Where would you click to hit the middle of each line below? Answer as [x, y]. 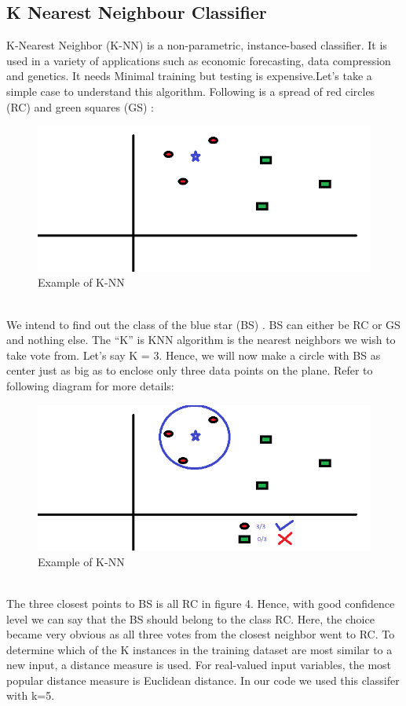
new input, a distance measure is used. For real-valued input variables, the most [199, 665]
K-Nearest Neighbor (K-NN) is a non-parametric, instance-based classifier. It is [197, 45]
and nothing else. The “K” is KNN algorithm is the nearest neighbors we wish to [201, 340]
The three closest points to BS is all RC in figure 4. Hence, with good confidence [201, 603]
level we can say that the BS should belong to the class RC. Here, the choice [190, 618]
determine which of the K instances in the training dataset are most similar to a [199, 649]
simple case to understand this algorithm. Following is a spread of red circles [191, 91]
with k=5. [31, 695]
